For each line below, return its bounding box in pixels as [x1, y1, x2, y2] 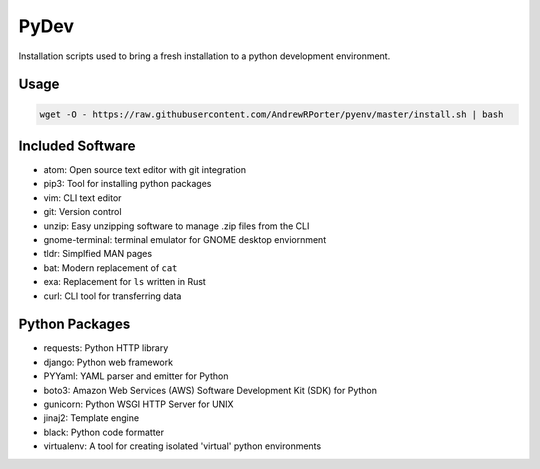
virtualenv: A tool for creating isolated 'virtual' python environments [43, 440, 322, 452]
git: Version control [43, 206, 122, 218]
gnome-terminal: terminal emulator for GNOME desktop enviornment [43, 234, 327, 245]
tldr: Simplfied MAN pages [43, 248, 153, 260]
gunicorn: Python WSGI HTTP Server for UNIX [43, 398, 234, 410]
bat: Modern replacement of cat [43, 261, 178, 274]
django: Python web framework [43, 356, 174, 368]
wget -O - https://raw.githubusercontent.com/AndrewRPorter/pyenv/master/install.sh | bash [39, 108, 504, 120]
